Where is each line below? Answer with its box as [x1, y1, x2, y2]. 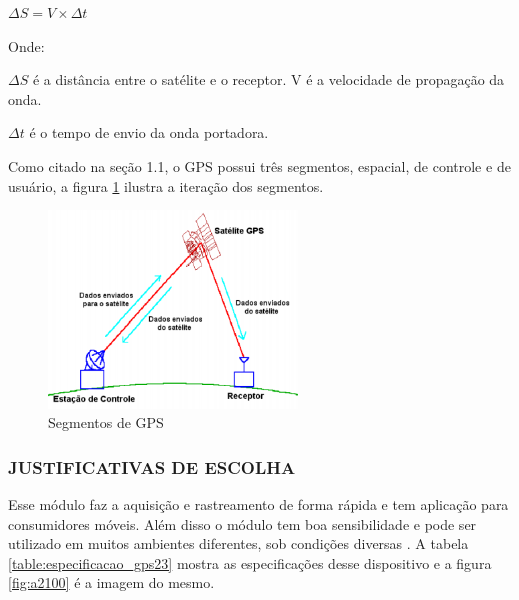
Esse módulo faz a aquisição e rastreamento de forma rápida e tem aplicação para [8, 493, 509, 514]
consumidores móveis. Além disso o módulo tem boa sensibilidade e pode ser [8, 513, 477, 534]
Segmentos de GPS [48, 412, 164, 433]
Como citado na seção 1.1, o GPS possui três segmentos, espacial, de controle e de [8, 155, 511, 176]
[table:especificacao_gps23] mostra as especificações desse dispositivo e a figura [8, 552, 492, 573]
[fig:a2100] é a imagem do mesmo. [8, 572, 215, 593]
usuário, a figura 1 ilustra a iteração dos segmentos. [8, 175, 324, 196]
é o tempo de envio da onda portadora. [29, 122, 269, 143]
